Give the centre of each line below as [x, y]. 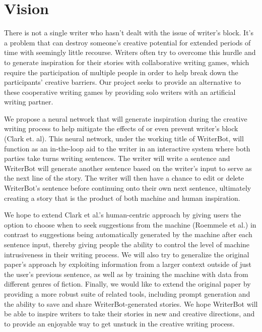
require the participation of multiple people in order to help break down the [121, 72]
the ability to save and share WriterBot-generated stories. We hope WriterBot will [131, 303]
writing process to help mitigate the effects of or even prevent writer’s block [121, 128]
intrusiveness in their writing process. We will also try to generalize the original [127, 254]
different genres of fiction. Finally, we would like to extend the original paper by [127, 284]
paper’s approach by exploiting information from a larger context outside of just [128, 264]
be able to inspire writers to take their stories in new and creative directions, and [129, 314]
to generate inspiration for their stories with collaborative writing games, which [127, 62]
